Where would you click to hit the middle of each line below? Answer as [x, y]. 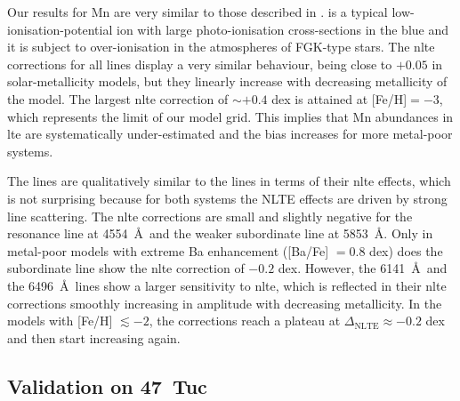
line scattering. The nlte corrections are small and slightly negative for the [210, 216]
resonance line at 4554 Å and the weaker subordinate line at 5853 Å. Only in [220, 233]
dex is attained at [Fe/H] [339, 98]
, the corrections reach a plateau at [245, 321]
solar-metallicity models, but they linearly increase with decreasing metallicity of [227, 81]
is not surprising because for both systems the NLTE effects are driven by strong [227, 198]
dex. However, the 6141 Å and [363, 268]
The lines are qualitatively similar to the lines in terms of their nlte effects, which [229, 181]
